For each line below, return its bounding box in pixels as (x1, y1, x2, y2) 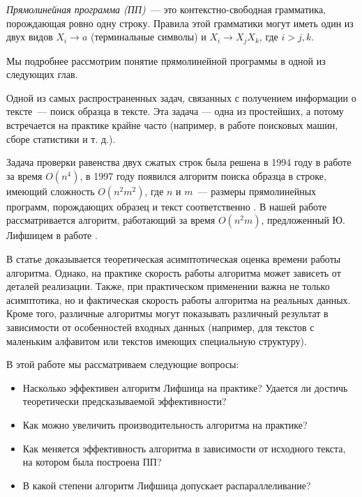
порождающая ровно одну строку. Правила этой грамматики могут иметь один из (6, 15, 354, 30)
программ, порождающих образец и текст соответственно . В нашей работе (6, 199, 327, 213)
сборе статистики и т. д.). (6, 131, 116, 146)
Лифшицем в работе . (6, 228, 98, 243)
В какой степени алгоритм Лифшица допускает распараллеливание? (22, 477, 311, 492)
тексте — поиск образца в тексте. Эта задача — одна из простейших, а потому (6, 104, 344, 118)
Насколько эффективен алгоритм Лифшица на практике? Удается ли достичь (22, 380, 348, 395)
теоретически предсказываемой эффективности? (22, 394, 227, 408)
